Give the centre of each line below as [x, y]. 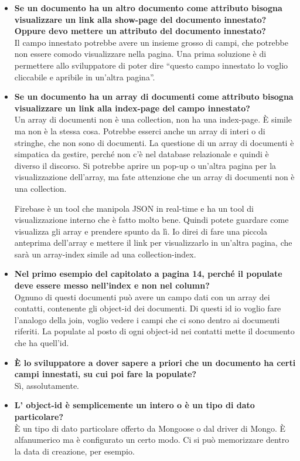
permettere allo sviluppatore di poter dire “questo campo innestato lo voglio [151, 65]
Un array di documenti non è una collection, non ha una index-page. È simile [153, 119]
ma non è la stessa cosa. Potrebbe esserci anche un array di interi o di [140, 130]
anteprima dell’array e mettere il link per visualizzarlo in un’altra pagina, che [153, 243]
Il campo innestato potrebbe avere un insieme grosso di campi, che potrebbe [151, 42]
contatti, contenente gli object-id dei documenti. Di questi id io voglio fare [148, 308]
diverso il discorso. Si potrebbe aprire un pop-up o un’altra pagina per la [145, 165]
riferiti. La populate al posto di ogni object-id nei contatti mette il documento [154, 331]
